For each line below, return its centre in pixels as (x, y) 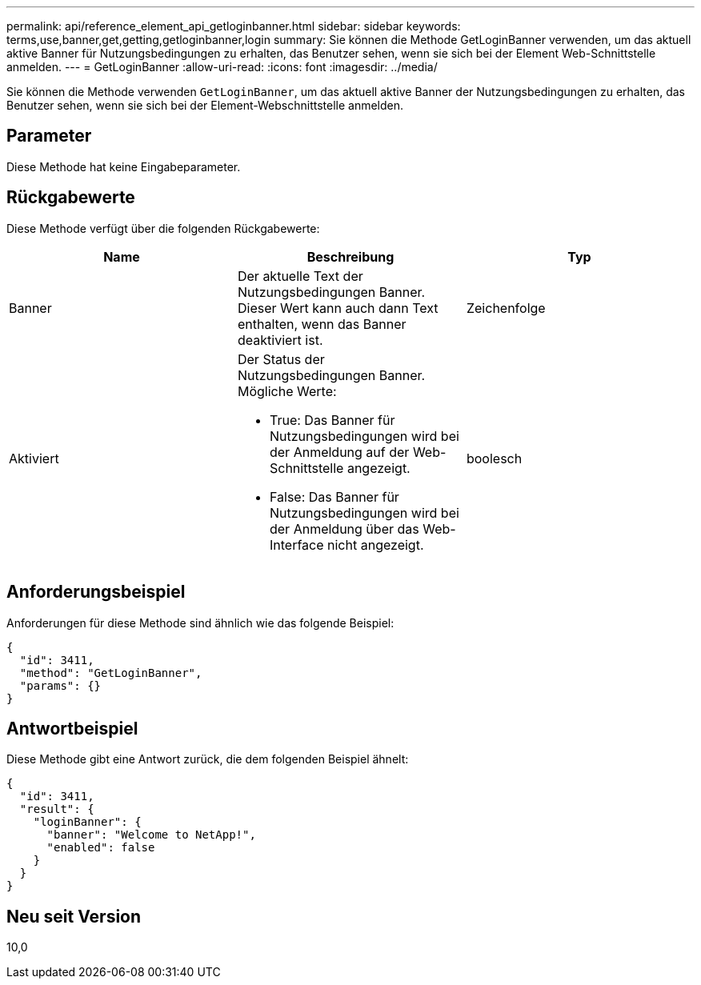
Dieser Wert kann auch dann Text (338, 308)
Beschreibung (350, 256)
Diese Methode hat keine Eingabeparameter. (124, 166)
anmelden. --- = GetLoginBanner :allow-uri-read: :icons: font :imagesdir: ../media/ (222, 67)
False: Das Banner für (334, 497)
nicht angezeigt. (376, 545)
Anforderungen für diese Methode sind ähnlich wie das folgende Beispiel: (200, 623)
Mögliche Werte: (287, 391)
